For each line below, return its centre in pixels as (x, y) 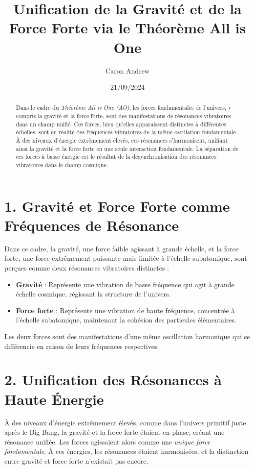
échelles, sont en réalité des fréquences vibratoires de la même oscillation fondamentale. (127, 132)
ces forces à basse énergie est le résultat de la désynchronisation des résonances (116, 157)
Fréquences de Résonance (92, 225)
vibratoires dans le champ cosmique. (62, 165)
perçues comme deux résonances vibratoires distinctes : (87, 268)
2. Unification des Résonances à (113, 380)
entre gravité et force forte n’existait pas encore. (76, 460)
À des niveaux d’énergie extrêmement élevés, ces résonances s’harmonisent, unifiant (122, 140)
